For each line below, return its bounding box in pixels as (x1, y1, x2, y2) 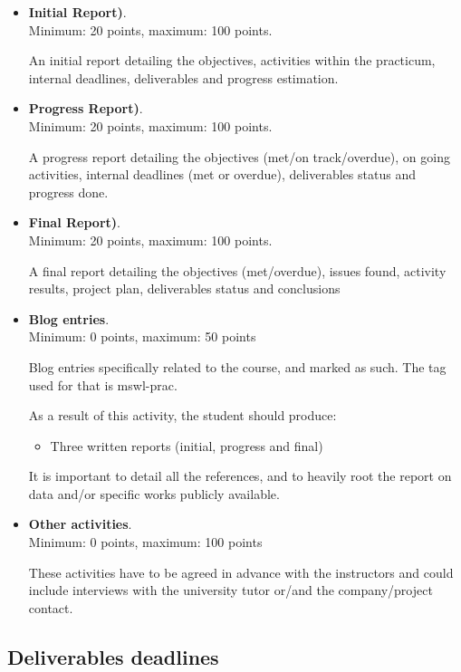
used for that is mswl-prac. (28, 375, 178, 394)
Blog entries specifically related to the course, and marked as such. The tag (28, 357, 447, 376)
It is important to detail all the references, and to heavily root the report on (28, 466, 452, 485)
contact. (28, 598, 73, 617)
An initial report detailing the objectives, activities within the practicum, (28, 51, 436, 70)
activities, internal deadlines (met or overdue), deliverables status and (28, 165, 416, 184)
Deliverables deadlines (7, 642, 219, 670)
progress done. (28, 182, 109, 201)
